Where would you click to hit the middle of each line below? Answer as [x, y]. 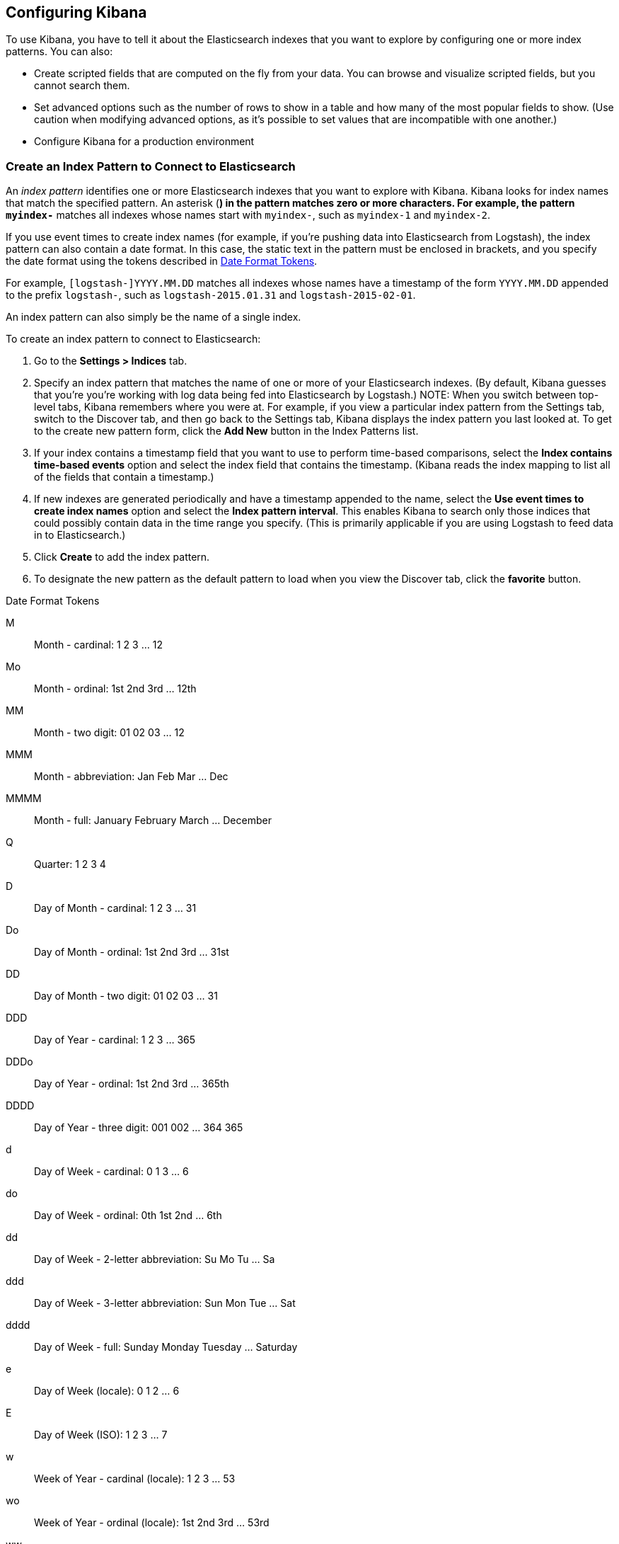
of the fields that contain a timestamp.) [124, 477]
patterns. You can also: [59, 52]
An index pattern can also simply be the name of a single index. [154, 317]
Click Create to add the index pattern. [122, 557]
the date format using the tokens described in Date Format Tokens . [162, 261]
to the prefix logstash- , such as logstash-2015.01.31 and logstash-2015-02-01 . [211, 295]
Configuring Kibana [76, 12]
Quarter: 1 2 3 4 [70, 864]
